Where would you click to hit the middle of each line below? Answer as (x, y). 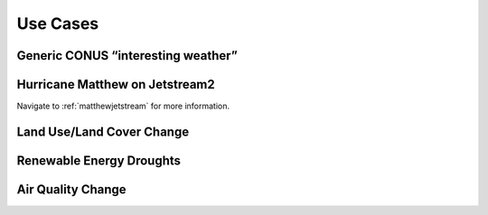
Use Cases (58, 23)
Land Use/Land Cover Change (103, 131)
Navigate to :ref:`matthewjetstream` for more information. (123, 106)
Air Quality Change (71, 189)
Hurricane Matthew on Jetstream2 (116, 84)
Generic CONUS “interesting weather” (127, 56)
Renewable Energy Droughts (99, 160)
